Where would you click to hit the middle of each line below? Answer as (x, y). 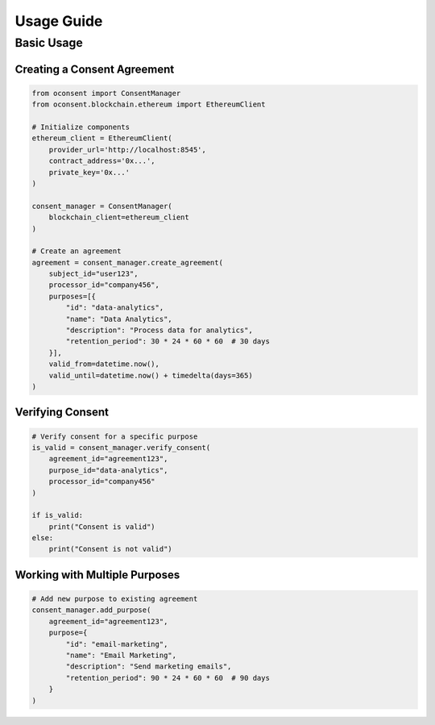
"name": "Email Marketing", (121, 656)
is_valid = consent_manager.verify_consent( (121, 447)
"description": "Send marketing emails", (149, 667)
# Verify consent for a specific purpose (115, 436)
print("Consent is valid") (102, 527)
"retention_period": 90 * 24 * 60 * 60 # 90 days (168, 678)
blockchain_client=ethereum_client (119, 217)
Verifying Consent (62, 412)
